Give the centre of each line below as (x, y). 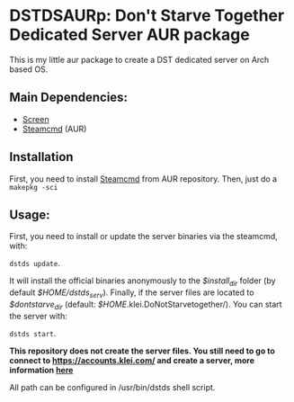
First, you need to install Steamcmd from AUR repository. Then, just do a (143, 179)
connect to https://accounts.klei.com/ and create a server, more (132, 360)
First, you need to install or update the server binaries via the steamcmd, (144, 237)
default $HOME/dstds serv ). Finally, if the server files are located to (132, 293)
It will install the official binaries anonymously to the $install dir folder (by (143, 282)
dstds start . (33, 333)
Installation (41, 157)
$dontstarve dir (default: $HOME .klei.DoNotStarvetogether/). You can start (146, 305)
